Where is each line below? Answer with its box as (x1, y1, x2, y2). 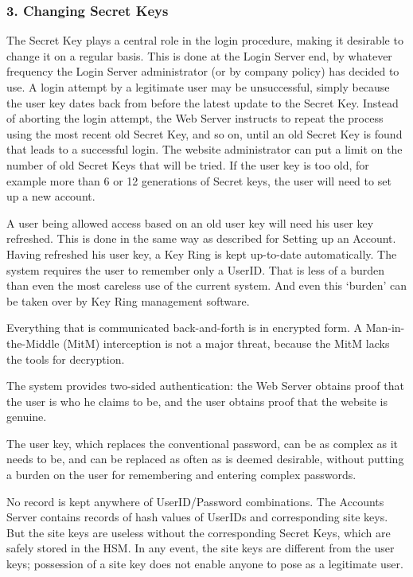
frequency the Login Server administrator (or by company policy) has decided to (6, 63, 399, 80)
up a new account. (6, 188, 95, 205)
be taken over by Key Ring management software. (6, 292, 250, 309)
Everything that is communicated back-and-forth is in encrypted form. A (6, 319, 362, 336)
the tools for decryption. (6, 350, 125, 367)
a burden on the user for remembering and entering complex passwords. (6, 466, 357, 483)
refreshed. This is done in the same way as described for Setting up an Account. (6, 230, 396, 247)
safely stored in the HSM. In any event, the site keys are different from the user (6, 540, 395, 556)
